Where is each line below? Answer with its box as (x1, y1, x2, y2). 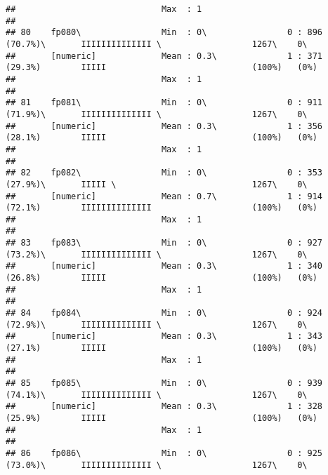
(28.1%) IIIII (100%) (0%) (6, 133, 317, 143)
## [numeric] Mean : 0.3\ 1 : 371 (6, 51, 323, 61)
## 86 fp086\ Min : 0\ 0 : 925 (6, 448, 323, 458)
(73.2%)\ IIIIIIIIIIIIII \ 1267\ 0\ (6, 249, 308, 260)
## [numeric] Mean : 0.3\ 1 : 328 (6, 401, 323, 412)
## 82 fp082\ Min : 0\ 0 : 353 (6, 168, 323, 178)
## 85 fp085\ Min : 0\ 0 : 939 (6, 378, 323, 388)
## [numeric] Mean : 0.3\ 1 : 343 (6, 331, 323, 342)
